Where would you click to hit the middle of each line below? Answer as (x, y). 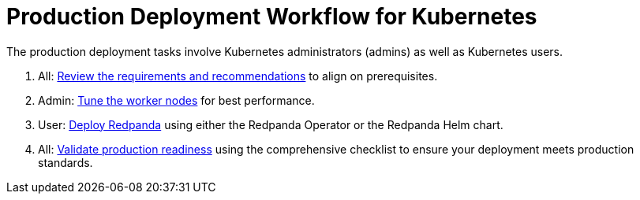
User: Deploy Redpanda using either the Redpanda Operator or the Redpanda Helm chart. (271, 124)
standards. (65, 162)
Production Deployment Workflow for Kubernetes (272, 17)
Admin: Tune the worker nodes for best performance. (176, 100)
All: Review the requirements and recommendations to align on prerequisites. (238, 76)
